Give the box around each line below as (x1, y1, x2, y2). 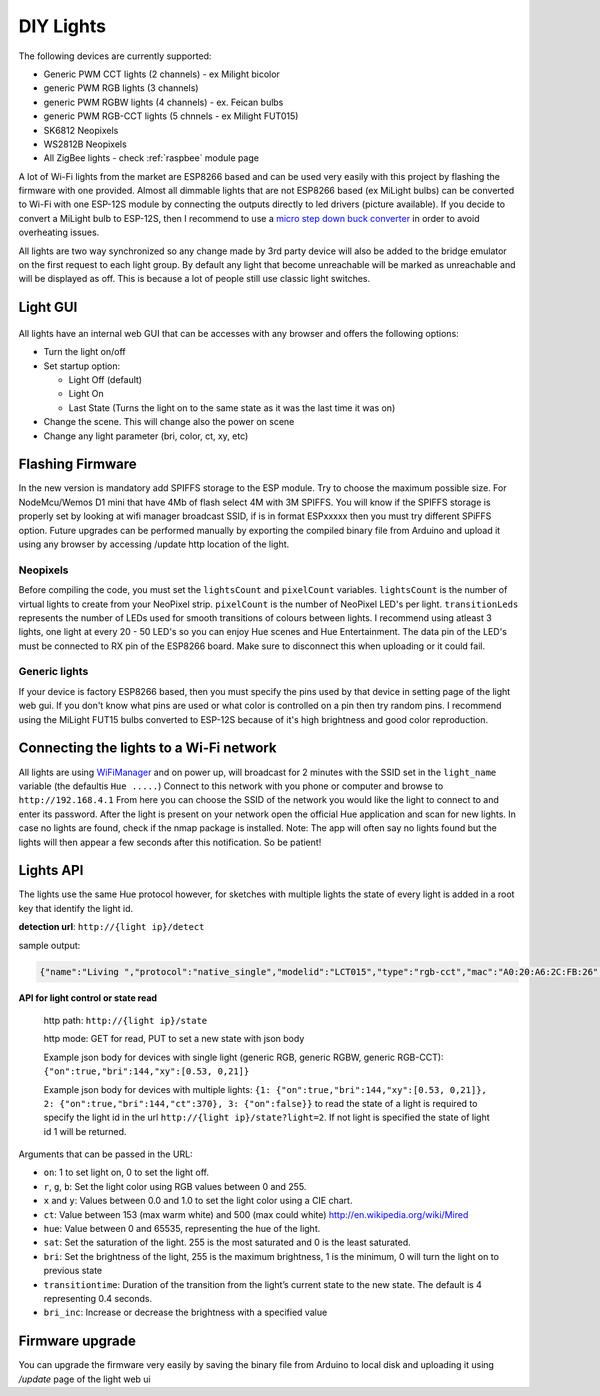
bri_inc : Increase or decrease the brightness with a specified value (43, 1306, 328, 1319)
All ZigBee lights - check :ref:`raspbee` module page (43, 152, 260, 164)
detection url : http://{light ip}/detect (18, 921, 205, 933)
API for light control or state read (18, 991, 158, 1004)
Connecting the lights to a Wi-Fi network (18, 740, 277, 757)
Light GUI (18, 299, 78, 316)
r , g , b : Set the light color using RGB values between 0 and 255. (43, 1180, 307, 1192)
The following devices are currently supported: (18, 50, 212, 62)
